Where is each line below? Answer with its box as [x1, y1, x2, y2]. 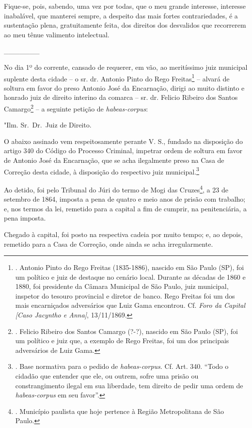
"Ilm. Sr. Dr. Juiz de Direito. [4, 120, 92, 130]
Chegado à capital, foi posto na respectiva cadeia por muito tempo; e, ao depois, [4, 229, 243, 239]
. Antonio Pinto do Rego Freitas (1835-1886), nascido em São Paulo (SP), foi [15, 262, 244, 272]
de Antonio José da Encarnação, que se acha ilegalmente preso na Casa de [4, 155, 224, 165]
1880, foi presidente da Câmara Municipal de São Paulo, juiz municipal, [15, 281, 229, 291]
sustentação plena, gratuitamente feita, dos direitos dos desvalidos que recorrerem [4, 20, 246, 30]
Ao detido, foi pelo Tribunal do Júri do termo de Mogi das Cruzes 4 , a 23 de [4, 183, 228, 194]
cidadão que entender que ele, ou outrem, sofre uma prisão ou [15, 371, 199, 381]
